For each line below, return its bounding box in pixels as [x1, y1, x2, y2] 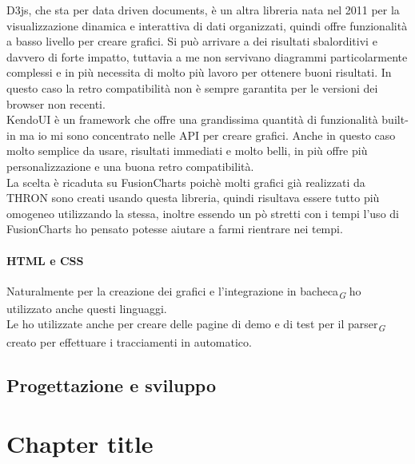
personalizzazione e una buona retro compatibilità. [6, 157, 254, 174]
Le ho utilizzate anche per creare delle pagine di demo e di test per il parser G [6, 315, 385, 335]
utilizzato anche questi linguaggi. [6, 299, 167, 316]
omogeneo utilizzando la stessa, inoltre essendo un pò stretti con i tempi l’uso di [6, 204, 399, 221]
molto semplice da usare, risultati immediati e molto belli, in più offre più [6, 142, 368, 159]
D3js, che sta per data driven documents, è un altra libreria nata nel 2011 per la [6, 2, 400, 18]
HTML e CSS [6, 252, 84, 268]
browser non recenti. [6, 95, 106, 112]
